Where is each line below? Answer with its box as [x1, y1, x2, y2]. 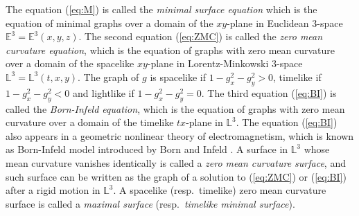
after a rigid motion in [6, 183, 100, 197]
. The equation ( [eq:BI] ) [236, 115, 338, 129]
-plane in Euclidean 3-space [227, 15, 343, 30]
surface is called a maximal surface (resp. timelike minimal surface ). [6, 196, 295, 210]
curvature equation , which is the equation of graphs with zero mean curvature [6, 42, 335, 57]
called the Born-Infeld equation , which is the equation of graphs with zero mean [6, 101, 345, 116]
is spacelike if [150, 69, 207, 84]
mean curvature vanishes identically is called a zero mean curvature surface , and [6, 155, 346, 170]
